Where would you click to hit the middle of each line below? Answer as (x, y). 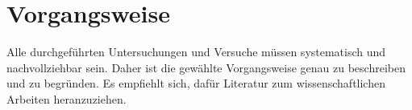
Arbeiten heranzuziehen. (67, 98)
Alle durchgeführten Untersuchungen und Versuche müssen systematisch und (196, 52)
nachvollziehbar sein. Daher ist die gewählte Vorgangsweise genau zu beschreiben (206, 67)
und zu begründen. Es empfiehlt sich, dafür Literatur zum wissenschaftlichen (196, 83)
